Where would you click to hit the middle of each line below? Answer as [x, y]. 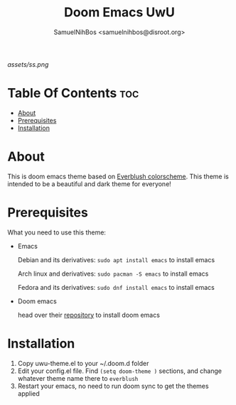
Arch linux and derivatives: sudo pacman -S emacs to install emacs [113, 274]
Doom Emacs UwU [119, 12]
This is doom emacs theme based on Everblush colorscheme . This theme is [118, 176]
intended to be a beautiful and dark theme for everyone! [90, 184]
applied [29, 393]
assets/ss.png [28, 64]
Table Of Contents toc [73, 93]
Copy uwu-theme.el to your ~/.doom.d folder [83, 363]
